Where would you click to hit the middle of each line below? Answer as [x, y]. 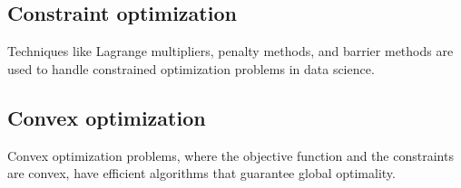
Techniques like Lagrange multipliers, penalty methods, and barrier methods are [230, 51]
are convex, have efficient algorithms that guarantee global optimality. [201, 173]
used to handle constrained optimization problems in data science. [191, 68]
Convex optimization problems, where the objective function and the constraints [230, 155]
